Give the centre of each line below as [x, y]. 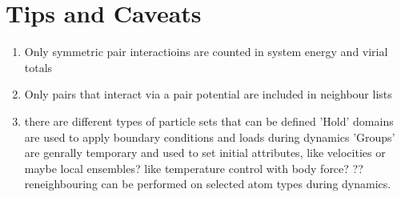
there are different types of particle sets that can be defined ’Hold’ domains [209, 121]
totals [38, 67]
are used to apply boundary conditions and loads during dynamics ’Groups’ [210, 137]
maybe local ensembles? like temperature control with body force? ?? [194, 168]
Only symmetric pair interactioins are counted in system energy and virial [206, 52]
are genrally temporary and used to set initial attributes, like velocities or [205, 153]
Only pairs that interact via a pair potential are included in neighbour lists [208, 94]
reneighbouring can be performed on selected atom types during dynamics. [208, 184]
